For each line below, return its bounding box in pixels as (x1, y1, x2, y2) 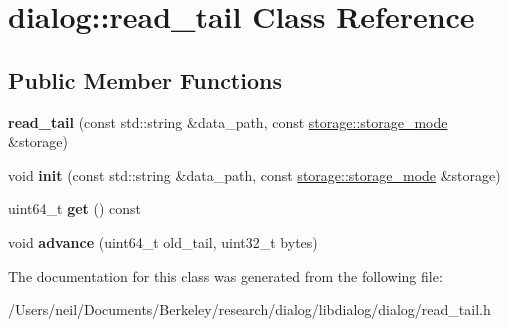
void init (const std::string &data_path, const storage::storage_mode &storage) (8, 164, 501, 185)
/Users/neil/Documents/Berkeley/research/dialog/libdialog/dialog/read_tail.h (8, 299, 491, 320)
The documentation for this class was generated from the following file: (8, 265, 443, 286)
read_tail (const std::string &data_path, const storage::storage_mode (8, 111, 448, 132)
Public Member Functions (8, 64, 282, 95)
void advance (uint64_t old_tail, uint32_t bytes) (8, 231, 318, 252)
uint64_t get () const (8, 198, 141, 219)
